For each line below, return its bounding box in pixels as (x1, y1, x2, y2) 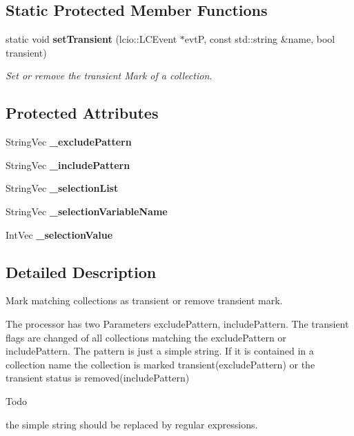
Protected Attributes (6, 102, 159, 123)
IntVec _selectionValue (6, 227, 113, 241)
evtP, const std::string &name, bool (184, 32, 335, 46)
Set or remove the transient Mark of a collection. (6, 68, 213, 83)
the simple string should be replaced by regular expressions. (6, 417, 258, 431)
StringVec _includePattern (6, 157, 130, 172)
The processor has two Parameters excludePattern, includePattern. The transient (6, 316, 349, 330)
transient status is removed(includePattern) (6, 370, 190, 385)
